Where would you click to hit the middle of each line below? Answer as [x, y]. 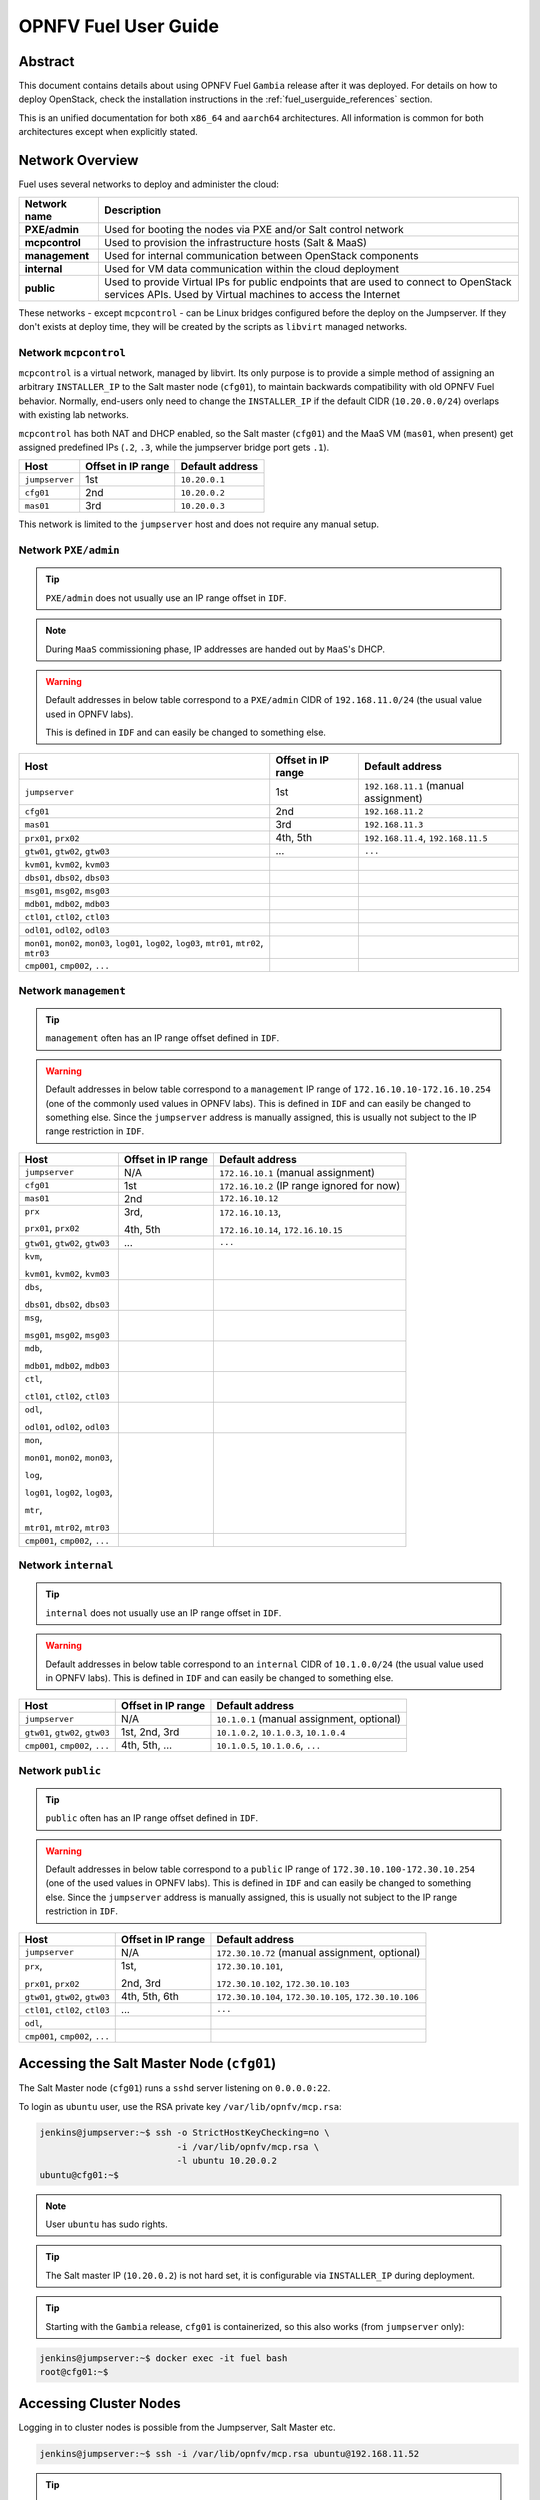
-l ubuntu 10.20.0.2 [226, 2161]
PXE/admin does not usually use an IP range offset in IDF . [166, 597]
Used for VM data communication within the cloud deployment [252, 268]
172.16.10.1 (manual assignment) [297, 1172]
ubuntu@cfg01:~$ [79, 2174]
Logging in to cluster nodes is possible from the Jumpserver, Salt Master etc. [177, 2427]
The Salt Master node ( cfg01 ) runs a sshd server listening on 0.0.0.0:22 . [174, 2088]
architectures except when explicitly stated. [108, 132]
